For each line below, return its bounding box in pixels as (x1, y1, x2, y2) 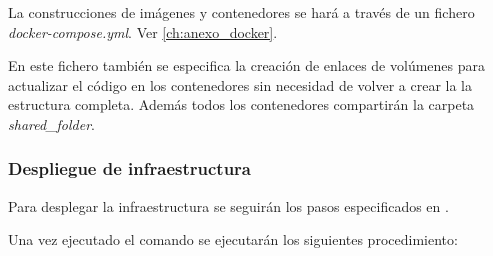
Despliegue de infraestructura (8, 156, 251, 181)
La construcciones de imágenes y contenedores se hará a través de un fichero (8, 2, 475, 22)
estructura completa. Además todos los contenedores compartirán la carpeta (8, 94, 475, 115)
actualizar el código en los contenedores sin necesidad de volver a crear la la (8, 74, 473, 95)
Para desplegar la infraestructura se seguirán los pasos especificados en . (8, 195, 449, 216)
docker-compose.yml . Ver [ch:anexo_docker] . (8, 21, 278, 42)
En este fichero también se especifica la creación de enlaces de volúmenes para (8, 55, 485, 76)
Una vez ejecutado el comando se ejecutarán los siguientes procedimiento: (8, 229, 458, 250)
